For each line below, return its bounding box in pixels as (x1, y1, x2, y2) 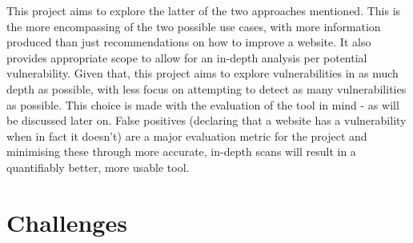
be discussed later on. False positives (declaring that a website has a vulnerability (6, 112, 407, 129)
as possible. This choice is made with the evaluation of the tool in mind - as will (6, 96, 399, 113)
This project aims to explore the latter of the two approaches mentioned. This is (6, 2, 401, 18)
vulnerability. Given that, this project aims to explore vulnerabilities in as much (6, 65, 399, 82)
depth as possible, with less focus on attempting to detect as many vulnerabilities (6, 80, 407, 97)
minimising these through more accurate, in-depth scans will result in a (6, 143, 356, 160)
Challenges (6, 205, 127, 238)
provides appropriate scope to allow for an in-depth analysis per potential (6, 49, 367, 66)
